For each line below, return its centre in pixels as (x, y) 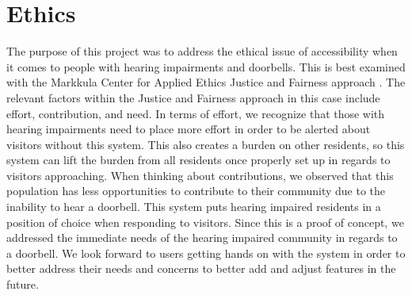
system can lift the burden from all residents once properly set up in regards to (198, 160)
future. (23, 284)
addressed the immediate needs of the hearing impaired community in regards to (202, 238)
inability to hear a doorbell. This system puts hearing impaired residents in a (194, 207)
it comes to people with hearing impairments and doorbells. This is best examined (206, 66)
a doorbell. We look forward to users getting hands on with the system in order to (206, 253)
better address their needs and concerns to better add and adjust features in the (201, 268)
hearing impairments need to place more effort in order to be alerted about (189, 129)
